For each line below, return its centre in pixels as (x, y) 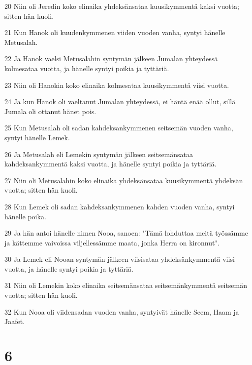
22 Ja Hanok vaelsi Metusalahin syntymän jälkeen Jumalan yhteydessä (111, 59)
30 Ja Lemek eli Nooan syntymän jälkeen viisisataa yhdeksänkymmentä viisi (120, 259)
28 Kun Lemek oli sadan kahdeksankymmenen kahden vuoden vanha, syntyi (120, 206)
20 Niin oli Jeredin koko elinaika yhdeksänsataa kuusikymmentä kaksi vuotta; (122, 6)
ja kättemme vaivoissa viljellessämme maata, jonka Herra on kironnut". (112, 242)
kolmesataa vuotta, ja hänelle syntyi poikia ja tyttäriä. (87, 68)
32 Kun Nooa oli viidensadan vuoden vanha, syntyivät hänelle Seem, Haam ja (122, 311)
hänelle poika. (25, 216)
